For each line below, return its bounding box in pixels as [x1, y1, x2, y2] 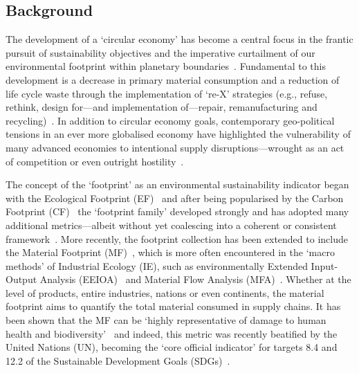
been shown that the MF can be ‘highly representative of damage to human [6, 313, 326, 327]
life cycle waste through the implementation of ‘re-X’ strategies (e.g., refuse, [6, 86, 328, 100]
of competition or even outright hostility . [6, 154, 184, 168]
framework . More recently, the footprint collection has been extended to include [6, 231, 348, 246]
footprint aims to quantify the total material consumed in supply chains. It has [6, 299, 341, 313]
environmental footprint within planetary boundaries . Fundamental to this [6, 59, 326, 73]
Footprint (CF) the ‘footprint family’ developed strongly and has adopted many [6, 204, 349, 219]
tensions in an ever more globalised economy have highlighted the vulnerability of [6, 127, 351, 141]
